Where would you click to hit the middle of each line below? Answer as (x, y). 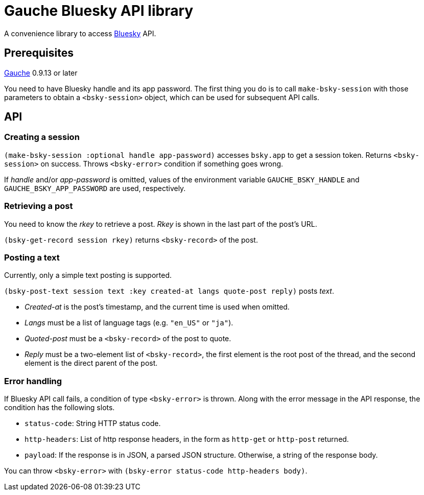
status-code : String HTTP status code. (93, 423)
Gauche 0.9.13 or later (41, 73)
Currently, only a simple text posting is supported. (88, 275)
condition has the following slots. (60, 408)
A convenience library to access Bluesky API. (80, 33)
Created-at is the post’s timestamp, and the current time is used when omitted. (157, 307)
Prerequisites (39, 53)
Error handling (33, 381)
